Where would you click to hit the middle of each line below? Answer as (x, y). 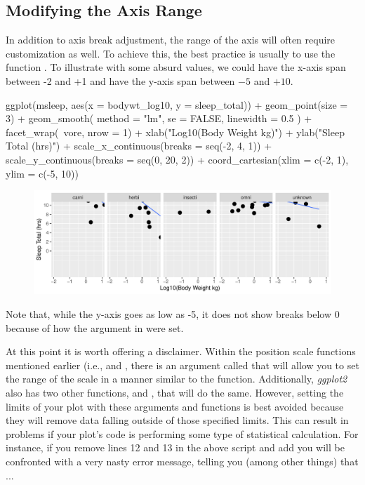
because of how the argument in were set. (95, 327)
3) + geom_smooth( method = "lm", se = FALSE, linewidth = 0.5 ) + (159, 118)
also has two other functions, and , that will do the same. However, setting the (175, 392)
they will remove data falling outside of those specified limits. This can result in (177, 420)
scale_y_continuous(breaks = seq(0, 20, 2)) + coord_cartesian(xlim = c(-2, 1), (177, 159)
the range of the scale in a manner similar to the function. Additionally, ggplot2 (177, 379)
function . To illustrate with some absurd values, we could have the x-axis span (176, 67)
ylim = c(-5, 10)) (42, 173)
